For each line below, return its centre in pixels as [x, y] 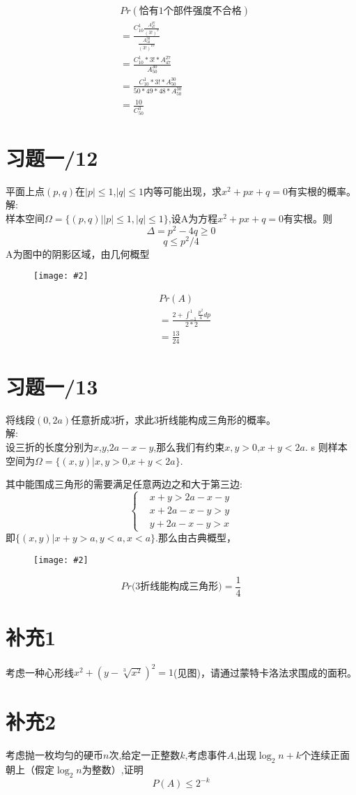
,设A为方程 [193, 218]
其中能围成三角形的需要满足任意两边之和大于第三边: [124, 484]
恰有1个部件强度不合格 [190, 11]
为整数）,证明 [113, 770]
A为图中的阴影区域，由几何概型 [78, 253]
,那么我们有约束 [189, 446]
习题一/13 [52, 386]
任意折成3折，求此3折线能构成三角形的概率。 [174, 419]
